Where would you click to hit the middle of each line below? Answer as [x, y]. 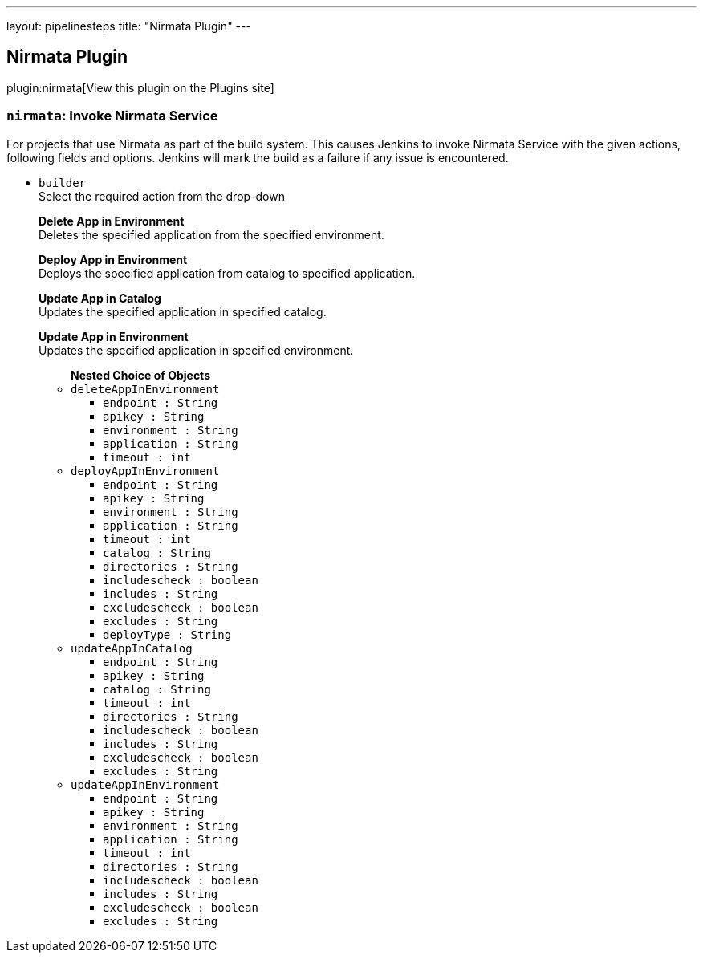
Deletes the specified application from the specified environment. [211, 234]
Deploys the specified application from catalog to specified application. [227, 273]
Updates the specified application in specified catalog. [183, 311]
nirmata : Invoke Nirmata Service [112, 116]
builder [63, 183]
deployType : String [167, 634]
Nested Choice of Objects [140, 375]
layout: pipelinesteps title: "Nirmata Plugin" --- [129, 26]
